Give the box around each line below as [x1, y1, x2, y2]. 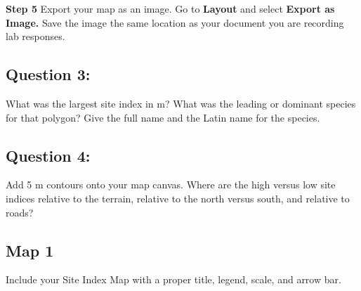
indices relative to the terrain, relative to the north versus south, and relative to [6, 190, 350, 205]
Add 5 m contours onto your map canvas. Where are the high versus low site [6, 177, 336, 192]
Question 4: [6, 144, 91, 166]
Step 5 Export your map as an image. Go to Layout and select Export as [6, 1, 335, 15]
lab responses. [6, 29, 65, 44]
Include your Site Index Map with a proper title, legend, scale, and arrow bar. [6, 272, 341, 287]
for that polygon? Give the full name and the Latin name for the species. [6, 110, 320, 124]
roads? [6, 205, 34, 219]
